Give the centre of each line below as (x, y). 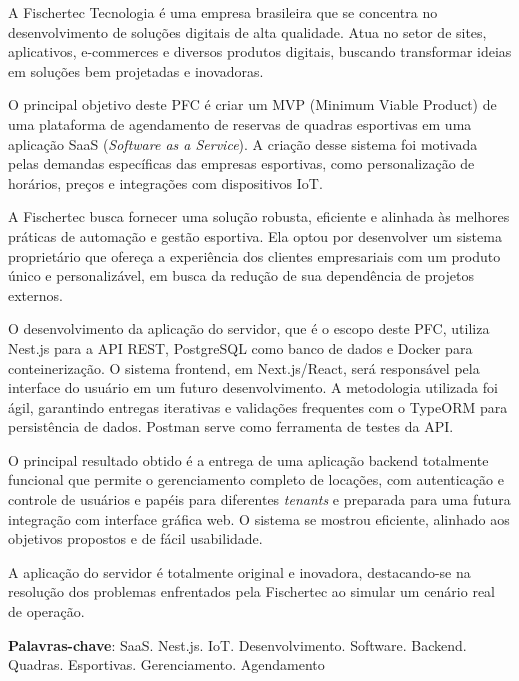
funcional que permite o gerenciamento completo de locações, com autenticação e (256, 479)
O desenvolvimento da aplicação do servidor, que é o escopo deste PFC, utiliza (249, 328)
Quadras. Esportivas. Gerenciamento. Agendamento (166, 664)
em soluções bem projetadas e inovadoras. (136, 70)
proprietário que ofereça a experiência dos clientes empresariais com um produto (254, 255)
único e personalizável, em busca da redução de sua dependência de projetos (241, 275)
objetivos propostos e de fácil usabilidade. (135, 538)
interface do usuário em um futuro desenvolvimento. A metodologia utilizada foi (253, 387)
